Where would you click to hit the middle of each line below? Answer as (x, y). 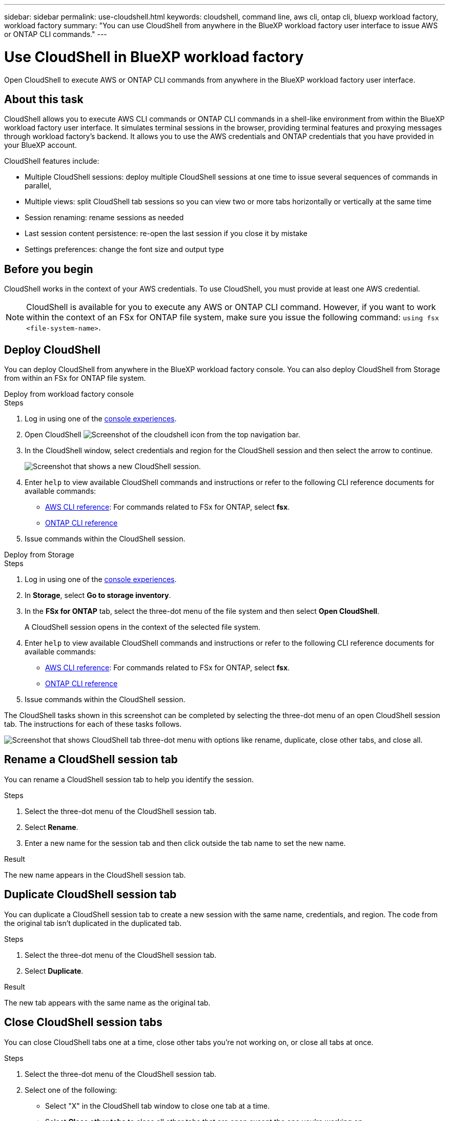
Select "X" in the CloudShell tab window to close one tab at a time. (157, 1106)
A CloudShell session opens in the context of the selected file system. (142, 627)
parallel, (38, 186)
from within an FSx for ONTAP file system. (75, 378)
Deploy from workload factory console (69, 394)
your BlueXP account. (40, 145)
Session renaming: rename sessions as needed (104, 218)
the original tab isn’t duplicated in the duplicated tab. (93, 923)
